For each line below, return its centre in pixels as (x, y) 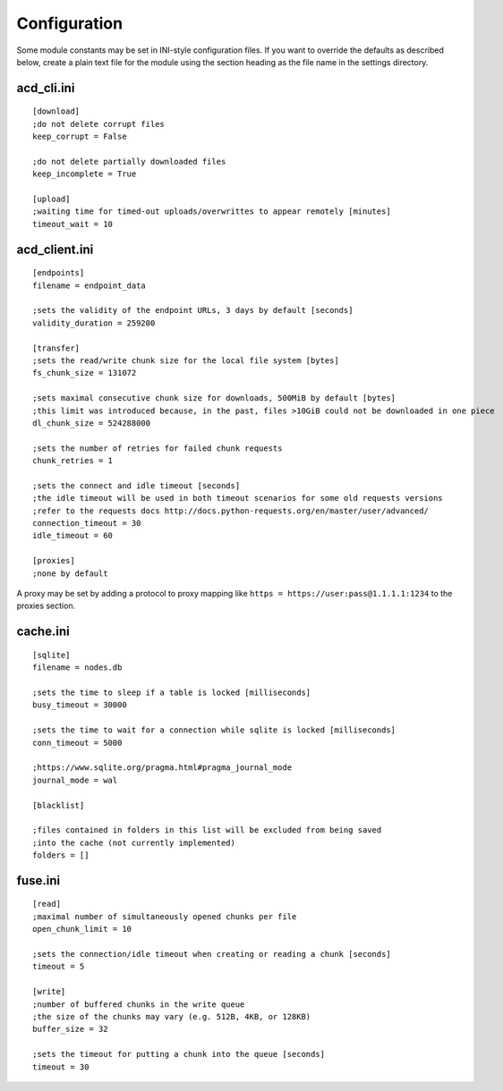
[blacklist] (59, 805)
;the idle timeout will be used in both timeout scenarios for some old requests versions (238, 498)
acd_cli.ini (46, 88)
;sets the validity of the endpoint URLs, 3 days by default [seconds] (193, 310)
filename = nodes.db (77, 668)
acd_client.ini (55, 249)
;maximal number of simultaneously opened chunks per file (165, 916)
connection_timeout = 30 (87, 524)
